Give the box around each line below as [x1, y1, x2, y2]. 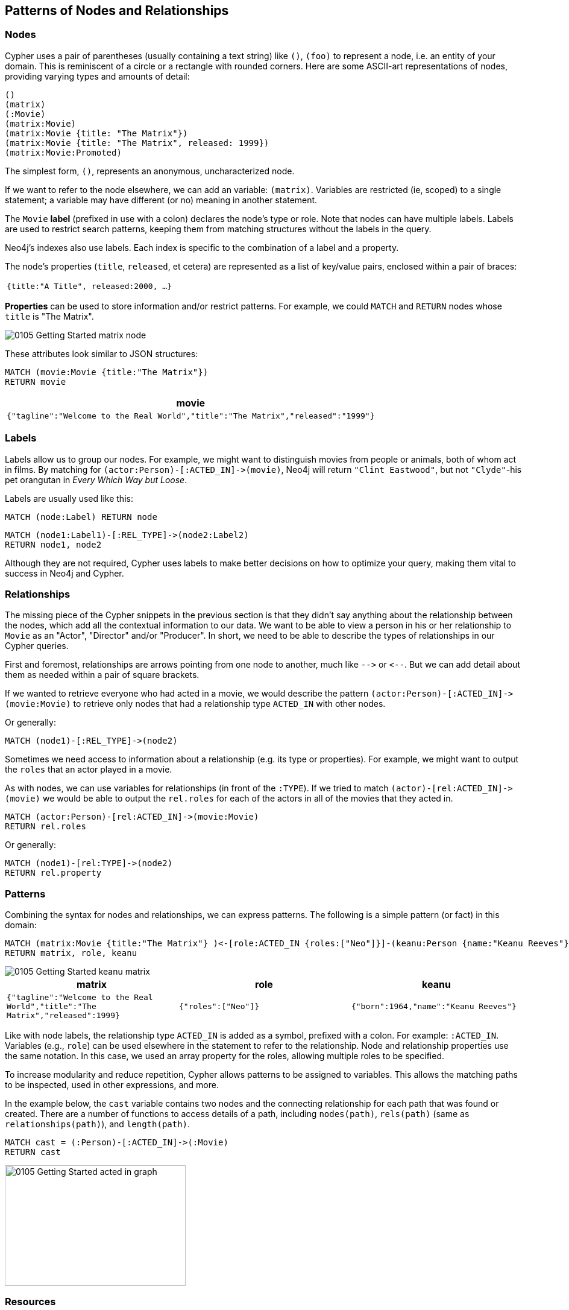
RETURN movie [5, 376, 66, 387]
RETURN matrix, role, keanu [5, 948, 137, 958]
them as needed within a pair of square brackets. [5, 669, 200, 680]
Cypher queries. [5, 641, 69, 651]
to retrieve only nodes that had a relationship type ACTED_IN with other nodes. [73, 698, 386, 709]
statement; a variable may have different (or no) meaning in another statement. [5, 194, 318, 205]
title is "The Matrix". [5, 311, 94, 321]
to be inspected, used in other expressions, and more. [5, 1080, 219, 1090]
